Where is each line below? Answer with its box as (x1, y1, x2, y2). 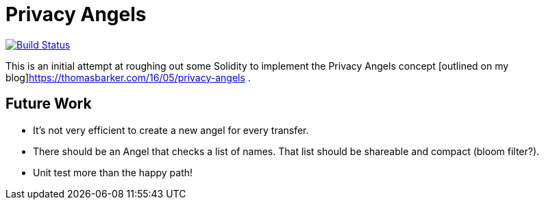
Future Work (5, 95, 92, 113)
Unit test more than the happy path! (33, 166, 193, 178)
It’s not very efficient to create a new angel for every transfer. (33, 124, 309, 136)
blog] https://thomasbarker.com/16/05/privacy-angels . (5, 71, 251, 83)
